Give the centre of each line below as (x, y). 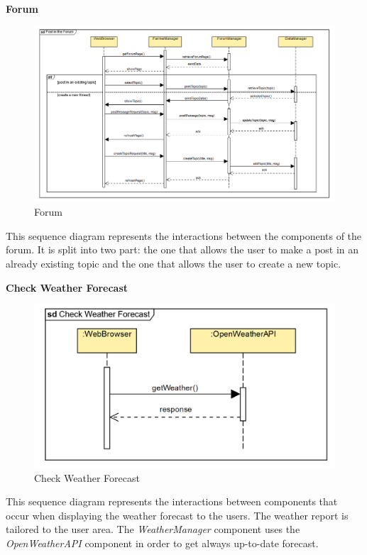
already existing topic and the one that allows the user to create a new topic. (174, 263)
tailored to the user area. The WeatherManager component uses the (153, 529)
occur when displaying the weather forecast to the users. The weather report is (177, 515)
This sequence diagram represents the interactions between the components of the (184, 235)
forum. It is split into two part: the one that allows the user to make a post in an (182, 249)
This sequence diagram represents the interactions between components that (172, 501)
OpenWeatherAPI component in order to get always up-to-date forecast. (162, 543)
